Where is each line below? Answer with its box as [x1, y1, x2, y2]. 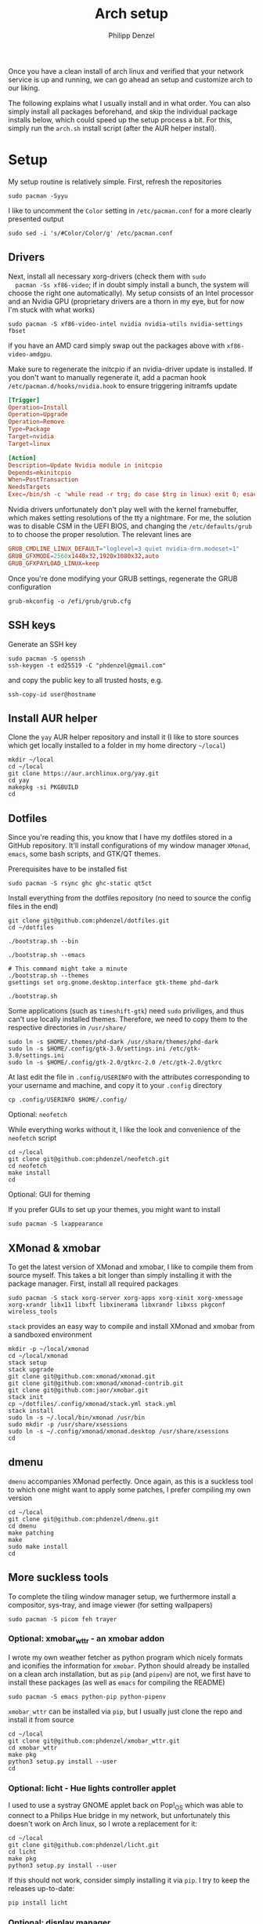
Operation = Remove [8, 418, 65, 426]
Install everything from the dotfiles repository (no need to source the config [8, 893, 251, 903]
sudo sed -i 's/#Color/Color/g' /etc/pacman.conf [8, 229, 174, 237]
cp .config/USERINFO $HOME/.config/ [8, 1096, 128, 1104]
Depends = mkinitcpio [8, 469, 72, 476]
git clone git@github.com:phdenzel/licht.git [8, 1842, 159, 1849]
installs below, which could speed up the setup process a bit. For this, [8, 115, 232, 124]
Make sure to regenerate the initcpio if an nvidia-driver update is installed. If [8, 364, 253, 374]
